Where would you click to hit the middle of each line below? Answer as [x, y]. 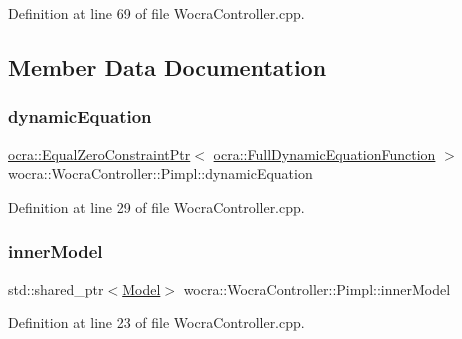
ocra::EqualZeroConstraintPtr [99, 153]
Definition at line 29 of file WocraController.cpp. [156, 206]
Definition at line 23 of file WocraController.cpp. [156, 322]
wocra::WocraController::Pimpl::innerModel [317, 288]
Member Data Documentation [167, 66]
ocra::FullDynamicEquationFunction [324, 153]
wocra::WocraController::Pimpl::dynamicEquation [160, 173]
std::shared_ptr [56, 288]
